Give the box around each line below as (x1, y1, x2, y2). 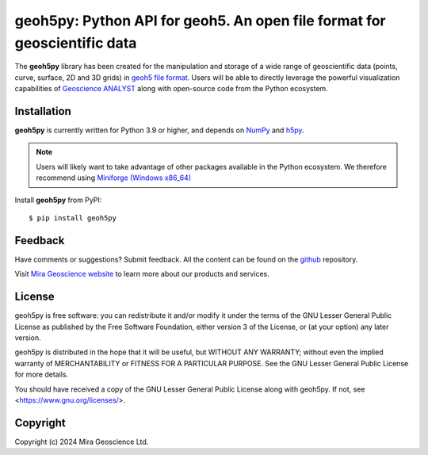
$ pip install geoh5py (29, 213, 117, 222)
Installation (14, 104, 71, 118)
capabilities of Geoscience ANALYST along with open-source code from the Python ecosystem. (14, 84, 328, 94)
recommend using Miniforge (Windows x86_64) (36, 173, 192, 182)
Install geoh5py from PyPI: (14, 195, 102, 205)
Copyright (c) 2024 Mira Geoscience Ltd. (14, 437, 149, 446)
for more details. (14, 369, 69, 380)
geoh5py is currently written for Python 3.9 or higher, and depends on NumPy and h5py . (14, 125, 304, 135)
